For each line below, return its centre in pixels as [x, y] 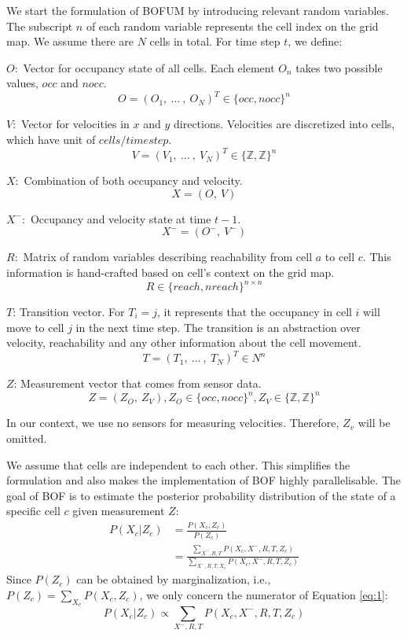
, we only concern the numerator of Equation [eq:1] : [264, 594]
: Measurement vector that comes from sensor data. [137, 383]
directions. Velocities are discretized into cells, [284, 124]
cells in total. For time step [215, 41]
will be [374, 423]
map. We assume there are [70, 41]
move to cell [35, 327]
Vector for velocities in [75, 124]
